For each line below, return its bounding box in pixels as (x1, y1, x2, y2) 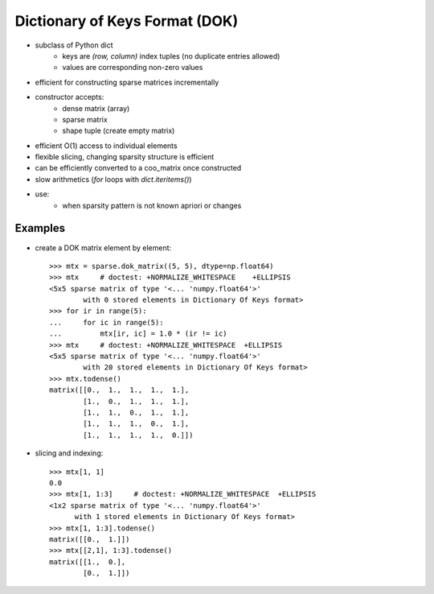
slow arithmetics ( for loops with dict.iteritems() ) (35, 174, 192, 184)
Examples (14, 221, 66, 235)
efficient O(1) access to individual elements (35, 141, 178, 151)
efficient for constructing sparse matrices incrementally (35, 77, 219, 87)
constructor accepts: (35, 93, 104, 102)
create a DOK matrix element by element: (35, 242, 172, 253)
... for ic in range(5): (49, 318, 164, 327)
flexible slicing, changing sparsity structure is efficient (35, 152, 215, 162)
